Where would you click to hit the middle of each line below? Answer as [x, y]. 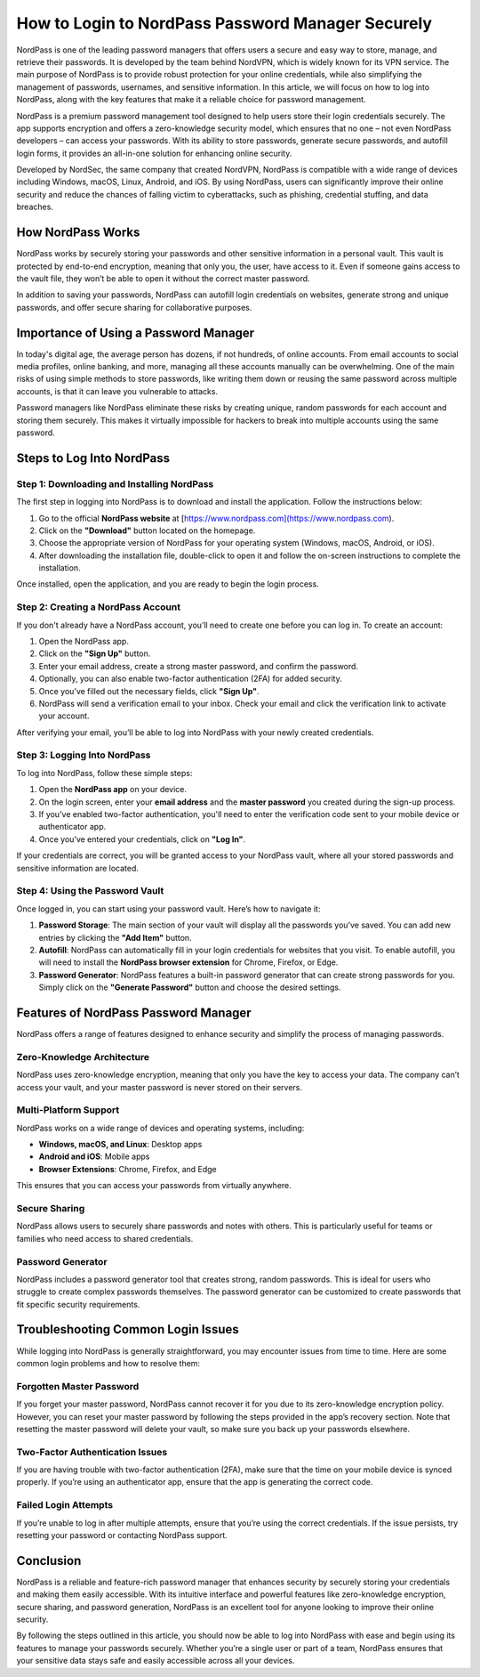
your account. [64, 716]
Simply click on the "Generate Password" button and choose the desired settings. [190, 987]
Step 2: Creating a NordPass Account [99, 607]
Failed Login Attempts [65, 1505]
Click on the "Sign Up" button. [95, 653]
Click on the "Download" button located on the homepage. [147, 531]
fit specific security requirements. [78, 1304]
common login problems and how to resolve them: [108, 1363]
